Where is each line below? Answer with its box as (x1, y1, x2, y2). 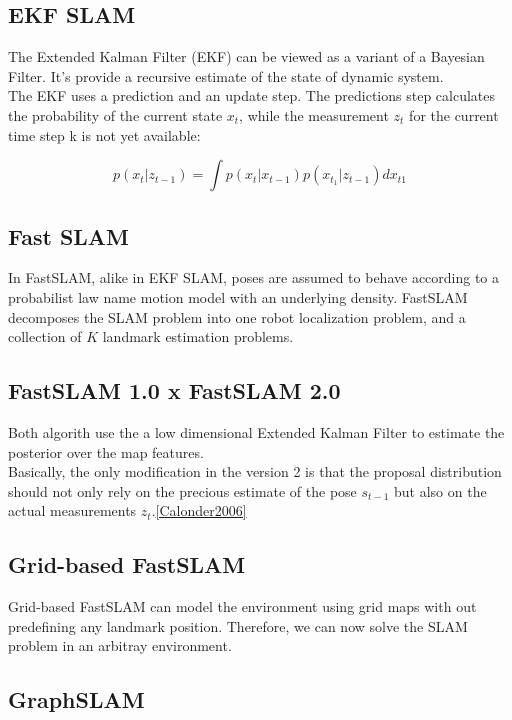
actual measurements (8, 500, 137, 521)
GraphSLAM (8, 684, 145, 715)
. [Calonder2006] (151, 500, 247, 521)
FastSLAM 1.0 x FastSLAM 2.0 (8, 375, 341, 406)
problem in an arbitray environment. (8, 635, 232, 656)
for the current (409, 104, 499, 125)
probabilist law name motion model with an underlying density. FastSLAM (8, 286, 468, 307)
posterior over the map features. (8, 441, 204, 462)
